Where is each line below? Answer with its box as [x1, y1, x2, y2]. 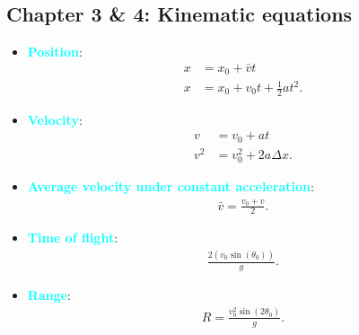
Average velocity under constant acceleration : [27, 177, 314, 196]
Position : [27, 42, 83, 61]
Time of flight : [27, 228, 118, 247]
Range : [27, 286, 71, 304]
